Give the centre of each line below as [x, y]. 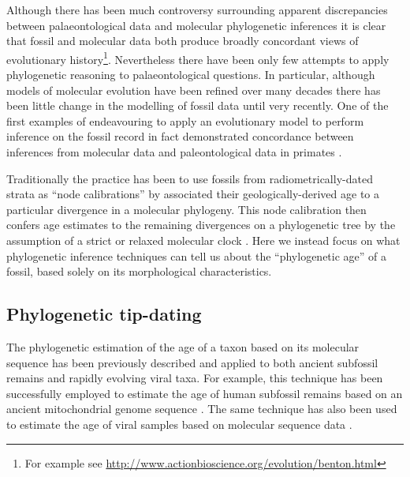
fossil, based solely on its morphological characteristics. [139, 271]
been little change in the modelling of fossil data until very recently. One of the [198, 105]
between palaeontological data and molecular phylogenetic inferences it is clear [196, 25]
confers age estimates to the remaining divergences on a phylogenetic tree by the [201, 225]
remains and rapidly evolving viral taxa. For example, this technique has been [195, 378]
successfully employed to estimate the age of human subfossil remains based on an [205, 393]
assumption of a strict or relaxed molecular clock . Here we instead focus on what [203, 240]
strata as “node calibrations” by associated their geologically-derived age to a [193, 194]
